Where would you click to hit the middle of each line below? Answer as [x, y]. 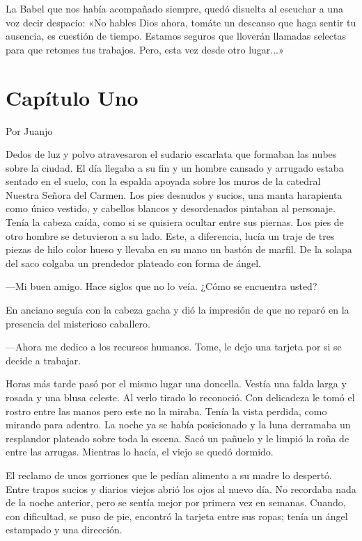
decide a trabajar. [44, 360]
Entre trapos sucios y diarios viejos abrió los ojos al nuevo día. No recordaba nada [181, 488]
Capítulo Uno [72, 97]
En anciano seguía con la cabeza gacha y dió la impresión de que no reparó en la [178, 310]
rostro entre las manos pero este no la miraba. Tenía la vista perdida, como [166, 411]
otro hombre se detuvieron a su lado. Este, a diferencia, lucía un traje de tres [170, 235]
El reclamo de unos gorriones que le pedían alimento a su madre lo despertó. [169, 475]
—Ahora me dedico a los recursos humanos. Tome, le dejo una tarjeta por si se [174, 347]
